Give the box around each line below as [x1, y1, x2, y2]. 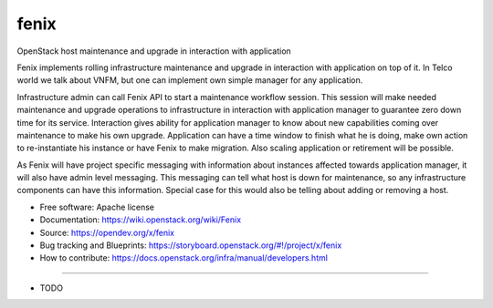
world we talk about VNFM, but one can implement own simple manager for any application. [16, 75, 363, 86]
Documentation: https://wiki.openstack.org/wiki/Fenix [39, 214, 242, 225]
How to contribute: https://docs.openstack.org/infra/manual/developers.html [39, 252, 329, 263]
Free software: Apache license [39, 201, 155, 212]
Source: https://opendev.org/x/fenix [39, 227, 175, 238]
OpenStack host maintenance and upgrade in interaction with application [16, 46, 291, 56]
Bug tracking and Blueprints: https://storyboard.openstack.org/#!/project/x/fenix [39, 240, 342, 251]
